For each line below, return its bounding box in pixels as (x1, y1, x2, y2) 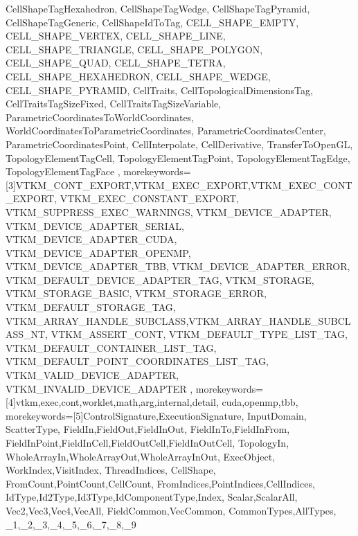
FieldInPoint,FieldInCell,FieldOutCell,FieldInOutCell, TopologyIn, (6, 436, 289, 449)
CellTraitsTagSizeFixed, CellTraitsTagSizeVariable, (6, 96, 222, 111)
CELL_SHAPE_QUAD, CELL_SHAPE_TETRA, (6, 55, 226, 70)
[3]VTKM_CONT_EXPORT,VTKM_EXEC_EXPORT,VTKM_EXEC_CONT (6, 177, 352, 192)
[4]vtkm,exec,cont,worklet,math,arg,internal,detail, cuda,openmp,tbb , (6, 395, 298, 409)
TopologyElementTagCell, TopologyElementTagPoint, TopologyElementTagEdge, (6, 150, 350, 165)
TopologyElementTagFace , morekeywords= (6, 164, 191, 179)
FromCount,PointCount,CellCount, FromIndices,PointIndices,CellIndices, (6, 476, 315, 490)
